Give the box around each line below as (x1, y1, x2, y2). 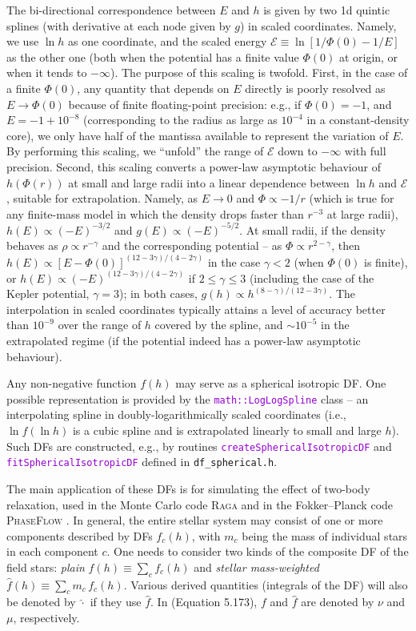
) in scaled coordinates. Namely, (239, 17, 397, 34)
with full (344, 143, 386, 159)
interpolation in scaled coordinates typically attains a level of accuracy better (6, 300, 386, 317)
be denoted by (6, 593, 76, 610)
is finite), (364, 253, 408, 270)
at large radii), (326, 205, 398, 222)
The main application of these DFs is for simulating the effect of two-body (6, 480, 370, 496)
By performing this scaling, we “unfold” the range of (6, 143, 264, 159)
